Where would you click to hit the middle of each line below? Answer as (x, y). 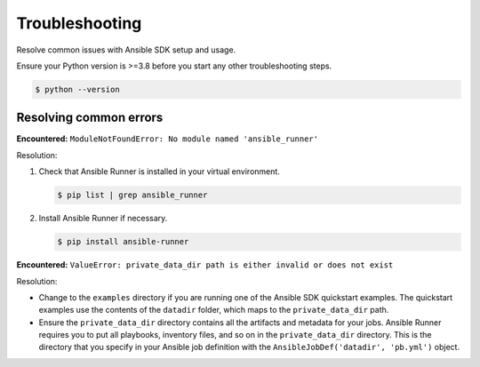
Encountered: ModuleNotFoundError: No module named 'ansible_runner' (168, 139)
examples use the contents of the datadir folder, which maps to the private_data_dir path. (214, 310)
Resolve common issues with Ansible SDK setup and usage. (126, 50)
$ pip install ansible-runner (123, 242)
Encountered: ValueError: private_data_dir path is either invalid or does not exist (205, 265)
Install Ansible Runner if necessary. (103, 219)
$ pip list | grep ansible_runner (132, 195)
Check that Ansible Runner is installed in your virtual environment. (159, 172)
